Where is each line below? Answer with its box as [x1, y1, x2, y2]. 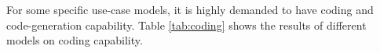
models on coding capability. [6, 32, 143, 48]
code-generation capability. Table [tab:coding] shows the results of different [6, 16, 367, 33]
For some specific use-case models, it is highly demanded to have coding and [6, 2, 374, 17]
